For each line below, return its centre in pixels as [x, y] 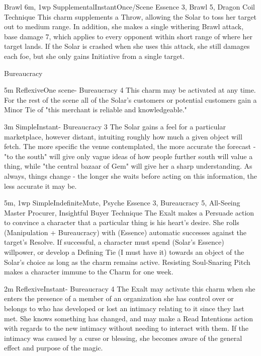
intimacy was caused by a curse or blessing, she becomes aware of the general [123, 338]
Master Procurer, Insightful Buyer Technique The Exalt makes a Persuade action [129, 212]
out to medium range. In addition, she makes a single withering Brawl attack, [124, 26]
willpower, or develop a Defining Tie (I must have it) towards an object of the [124, 252]
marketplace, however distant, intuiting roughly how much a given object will [123, 136]
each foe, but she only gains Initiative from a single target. [94, 56]
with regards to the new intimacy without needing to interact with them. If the [126, 328]
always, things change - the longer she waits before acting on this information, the [130, 175]
